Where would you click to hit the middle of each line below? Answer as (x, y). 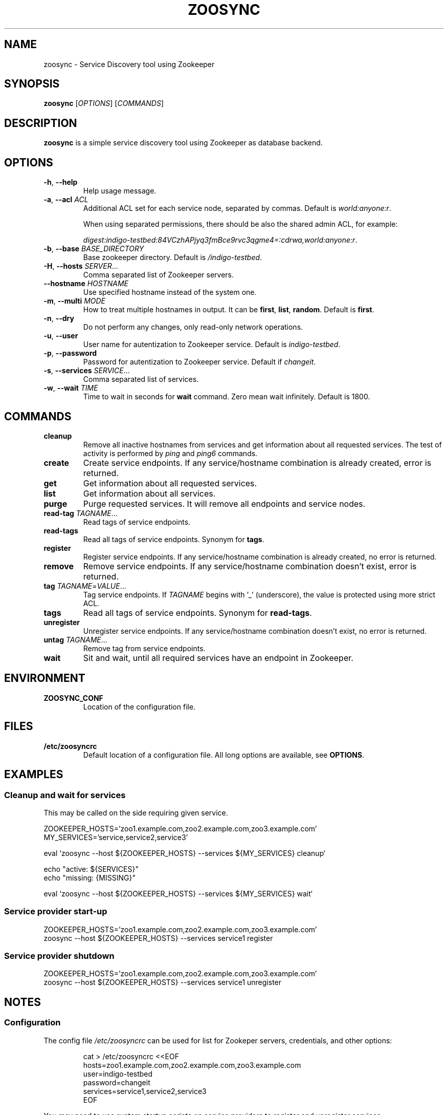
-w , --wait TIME (71, 388)
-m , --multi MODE (75, 301)
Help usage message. (120, 191)
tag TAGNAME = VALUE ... (85, 586)
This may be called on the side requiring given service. (136, 812)
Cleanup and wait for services (65, 795)
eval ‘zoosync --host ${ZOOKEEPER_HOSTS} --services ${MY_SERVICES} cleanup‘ (184, 853)
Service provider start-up (56, 912)
